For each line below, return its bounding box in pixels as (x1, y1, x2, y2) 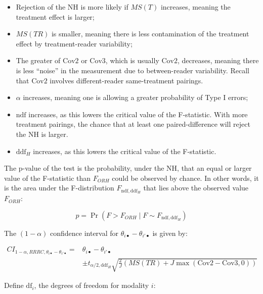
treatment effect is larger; (16, 11, 95, 22)
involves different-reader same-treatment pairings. (50, 75, 203, 85)
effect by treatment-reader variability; (16, 38, 133, 48)
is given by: (152, 227, 188, 238)
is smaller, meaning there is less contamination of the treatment (51, 28, 249, 39)
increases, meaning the (160, 2, 231, 12)
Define (4, 280, 24, 290)
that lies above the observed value (143, 182, 249, 193)
